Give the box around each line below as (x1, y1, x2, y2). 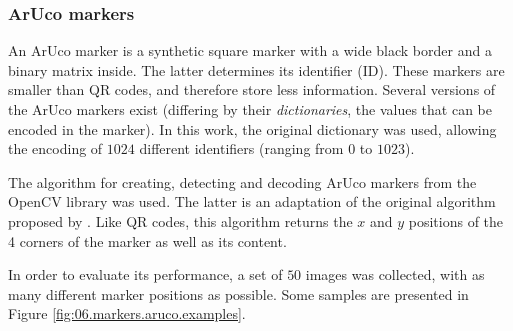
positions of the (408, 210, 504, 231)
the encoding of (8, 138, 103, 159)
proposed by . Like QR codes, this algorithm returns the (8, 210, 353, 231)
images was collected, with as (305, 264, 485, 285)
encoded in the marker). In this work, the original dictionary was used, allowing (8, 118, 497, 139)
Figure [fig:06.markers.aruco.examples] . (8, 303, 246, 324)
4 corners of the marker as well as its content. (8, 230, 287, 251)
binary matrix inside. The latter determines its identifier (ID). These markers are (8, 59, 505, 80)
